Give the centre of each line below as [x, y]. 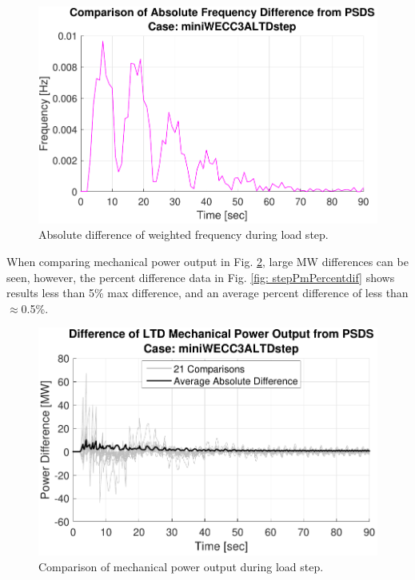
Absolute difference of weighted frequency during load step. [184, 234]
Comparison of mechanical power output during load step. [181, 566]
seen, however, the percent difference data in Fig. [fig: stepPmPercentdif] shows [201, 277]
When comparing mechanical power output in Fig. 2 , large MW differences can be [207, 261]
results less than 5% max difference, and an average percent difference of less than [207, 293]
